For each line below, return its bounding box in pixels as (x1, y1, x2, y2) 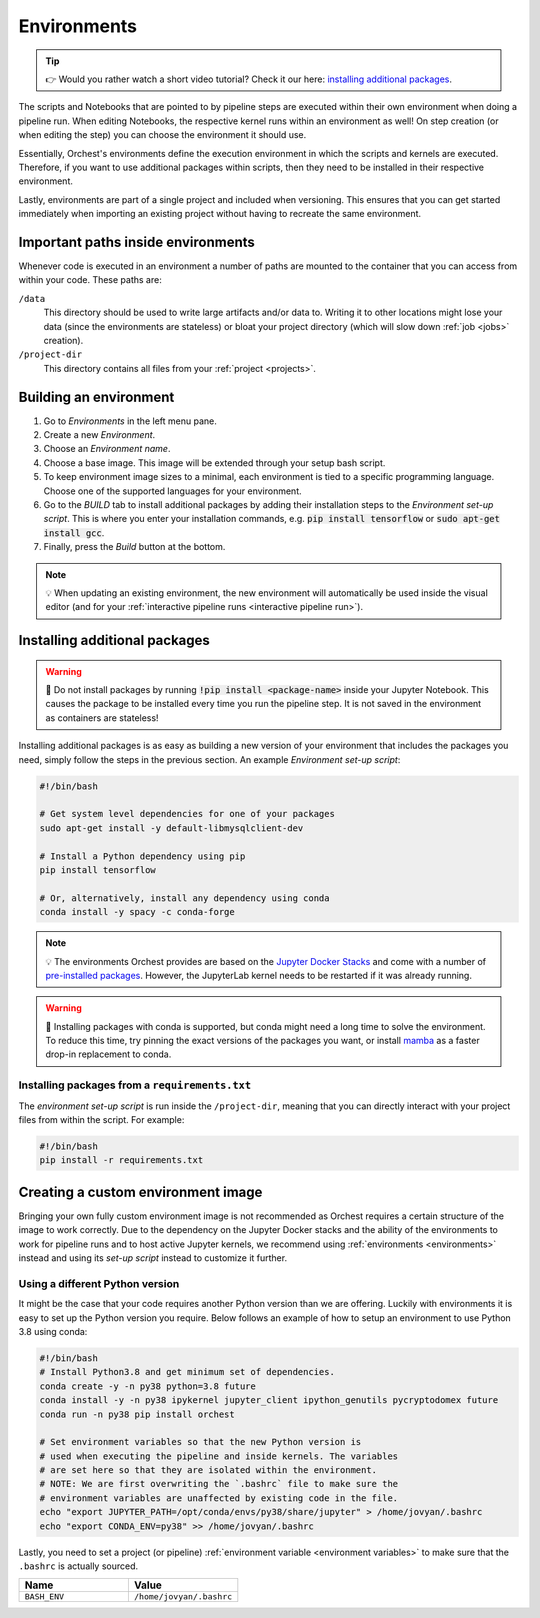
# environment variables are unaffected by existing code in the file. (39, 1492, 399, 1504)
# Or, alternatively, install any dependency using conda (39, 892, 330, 904)
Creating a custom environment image (18, 1183, 263, 1200)
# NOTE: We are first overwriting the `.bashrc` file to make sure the (39, 1478, 399, 1490)
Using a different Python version (18, 1276, 180, 1290)
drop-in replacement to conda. (45, 1048, 172, 1060)
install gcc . (43, 526, 105, 539)
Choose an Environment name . (43, 443, 171, 455)
